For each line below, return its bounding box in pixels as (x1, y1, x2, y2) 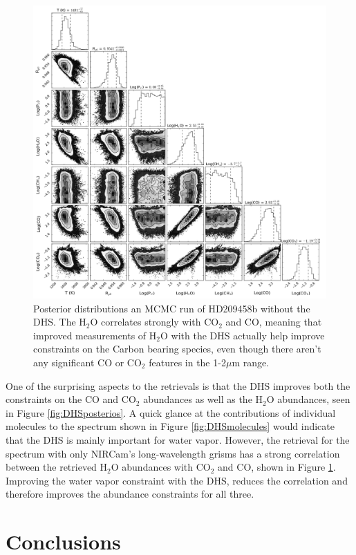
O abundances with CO (111, 460, 211, 474)
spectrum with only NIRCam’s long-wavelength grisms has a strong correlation (6, 446, 340, 460)
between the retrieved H (6, 460, 108, 474)
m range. (232, 355, 270, 369)
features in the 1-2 (149, 355, 226, 369)
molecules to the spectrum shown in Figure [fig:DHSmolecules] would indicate (6, 419, 335, 433)
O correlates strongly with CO (90, 314, 219, 329)
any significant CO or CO (33, 355, 142, 369)
